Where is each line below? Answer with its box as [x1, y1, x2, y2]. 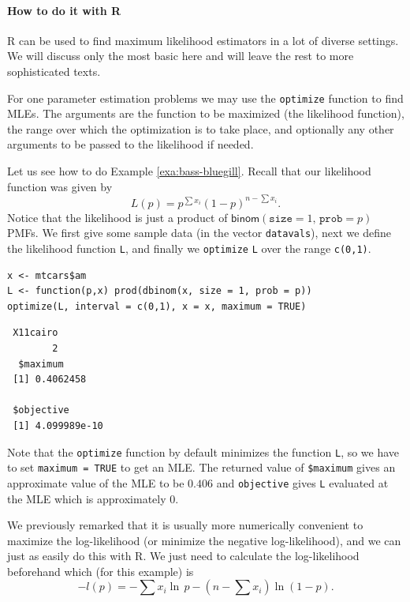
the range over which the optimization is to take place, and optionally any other [7, 120, 394, 137]
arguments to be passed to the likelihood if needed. [7, 136, 254, 152]
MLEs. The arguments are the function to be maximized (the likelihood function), [7, 105, 404, 122]
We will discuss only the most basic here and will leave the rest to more [7, 47, 354, 64]
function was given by [7, 178, 113, 194]
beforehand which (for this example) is [7, 562, 194, 579]
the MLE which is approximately [7, 490, 166, 506]
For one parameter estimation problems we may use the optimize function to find [7, 89, 404, 106]
